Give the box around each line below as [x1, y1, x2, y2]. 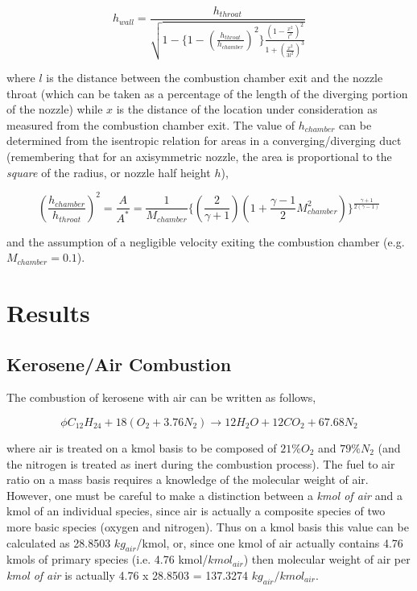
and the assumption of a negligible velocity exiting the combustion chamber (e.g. [6, 233, 405, 250]
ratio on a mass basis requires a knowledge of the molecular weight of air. [6, 471, 369, 488]
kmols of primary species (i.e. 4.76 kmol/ [6, 551, 208, 568]
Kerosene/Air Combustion [6, 351, 232, 376]
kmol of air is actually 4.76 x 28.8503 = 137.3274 [6, 566, 249, 583]
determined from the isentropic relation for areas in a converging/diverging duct [6, 132, 402, 149]
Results [6, 295, 90, 329]
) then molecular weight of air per [243, 551, 411, 568]
